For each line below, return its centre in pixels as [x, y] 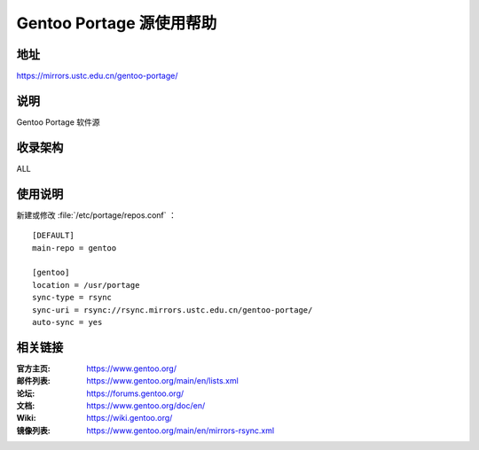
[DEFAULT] [53, 236]
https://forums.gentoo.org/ [135, 393]
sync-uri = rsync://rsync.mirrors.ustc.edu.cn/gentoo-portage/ [173, 310]
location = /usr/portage [86, 285]
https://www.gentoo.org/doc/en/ [146, 405]
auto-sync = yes [67, 322]
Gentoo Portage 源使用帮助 [117, 23]
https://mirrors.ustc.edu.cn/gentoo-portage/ [97, 76]
